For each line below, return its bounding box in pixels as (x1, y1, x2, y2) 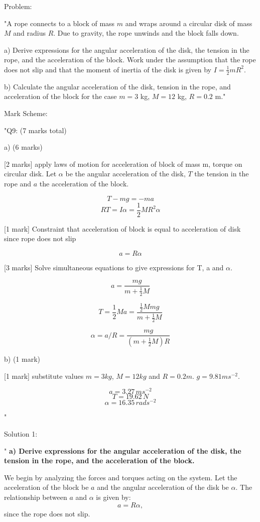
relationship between (4, 492, 67, 502)
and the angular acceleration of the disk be (97, 482, 229, 492)
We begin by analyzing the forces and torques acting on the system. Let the (4, 472, 237, 482)
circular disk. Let (4, 168, 57, 179)
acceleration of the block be (4, 482, 89, 492)
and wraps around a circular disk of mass (125, 18, 252, 28)
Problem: (4, 1, 32, 11)
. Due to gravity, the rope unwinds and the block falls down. (53, 28, 239, 38)
